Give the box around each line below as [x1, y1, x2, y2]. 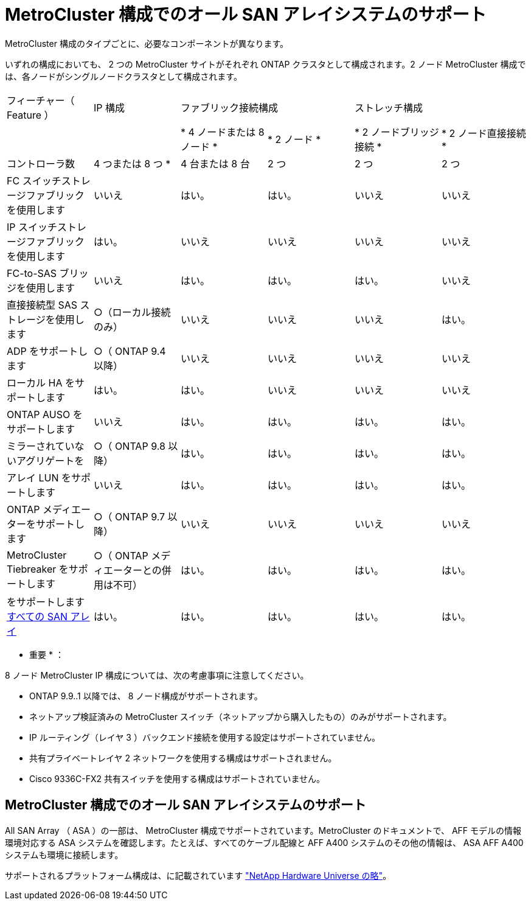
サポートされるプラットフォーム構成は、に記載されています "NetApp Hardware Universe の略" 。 [5, 870, 392, 881]
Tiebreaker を [7, 562, 69, 575]
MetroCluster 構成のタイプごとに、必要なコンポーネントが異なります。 [5, 38, 289, 49]
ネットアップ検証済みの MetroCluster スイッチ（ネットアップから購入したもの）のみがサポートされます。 [29, 711, 452, 722]
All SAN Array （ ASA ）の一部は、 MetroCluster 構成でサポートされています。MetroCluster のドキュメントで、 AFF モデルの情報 [5, 825, 522, 836]
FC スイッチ [7, 174, 61, 187]
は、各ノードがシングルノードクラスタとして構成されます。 [5, 71, 242, 82]
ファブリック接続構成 [180, 101, 278, 114]
